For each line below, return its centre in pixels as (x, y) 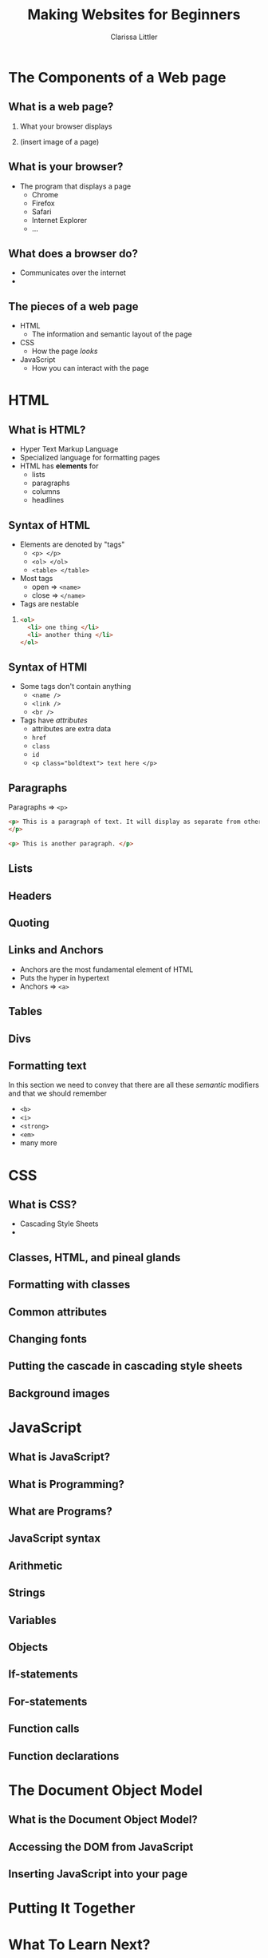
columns (46, 491)
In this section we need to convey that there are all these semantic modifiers (134, 1085)
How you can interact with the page (90, 368)
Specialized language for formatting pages (90, 458)
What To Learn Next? (79, 1945)
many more (38, 1143)
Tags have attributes (53, 720)
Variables (33, 1620)
